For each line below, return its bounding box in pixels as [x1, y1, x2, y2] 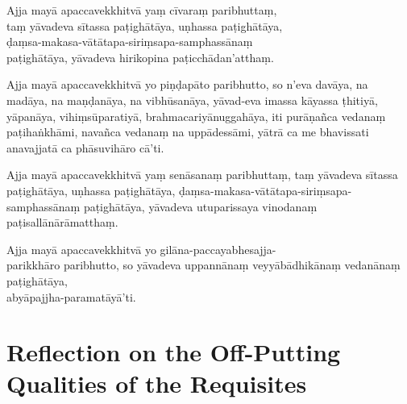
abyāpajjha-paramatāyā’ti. [6, 288, 136, 305]
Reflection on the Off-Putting [6, 335, 341, 369]
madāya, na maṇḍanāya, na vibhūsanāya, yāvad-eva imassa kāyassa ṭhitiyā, [6, 91, 378, 108]
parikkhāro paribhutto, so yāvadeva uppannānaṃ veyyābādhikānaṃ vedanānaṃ [6, 256, 401, 273]
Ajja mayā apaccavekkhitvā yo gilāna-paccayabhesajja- [6, 240, 276, 257]
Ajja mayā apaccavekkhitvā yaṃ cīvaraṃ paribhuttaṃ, [6, 2, 277, 18]
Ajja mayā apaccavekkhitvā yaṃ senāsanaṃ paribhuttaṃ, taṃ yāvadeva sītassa [6, 166, 398, 183]
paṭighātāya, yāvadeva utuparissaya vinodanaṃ [83, 198, 318, 214]
